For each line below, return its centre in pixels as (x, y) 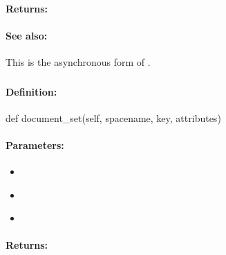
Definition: (31, 91)
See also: (27, 35)
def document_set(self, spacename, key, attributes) (113, 117)
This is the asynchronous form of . (78, 61)
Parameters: (35, 144)
